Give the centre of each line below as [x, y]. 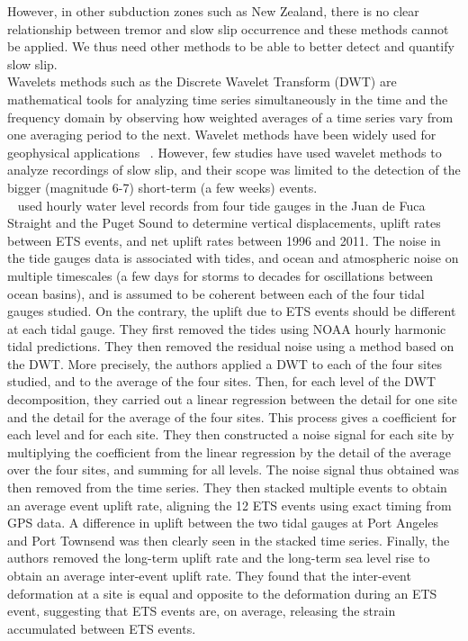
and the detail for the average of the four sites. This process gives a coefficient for [232, 416]
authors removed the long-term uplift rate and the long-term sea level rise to [219, 558]
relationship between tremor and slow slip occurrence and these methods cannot [228, 28]
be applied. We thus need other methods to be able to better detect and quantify [231, 46]
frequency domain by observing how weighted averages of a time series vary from [230, 117]
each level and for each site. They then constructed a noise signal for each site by [231, 434]
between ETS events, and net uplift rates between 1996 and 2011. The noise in [224, 240]
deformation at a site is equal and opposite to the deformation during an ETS [222, 593]
